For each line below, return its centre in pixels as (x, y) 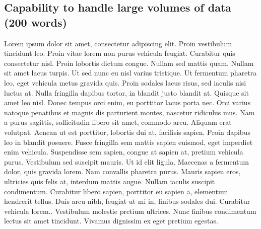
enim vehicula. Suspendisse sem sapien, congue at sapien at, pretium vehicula (124, 152)
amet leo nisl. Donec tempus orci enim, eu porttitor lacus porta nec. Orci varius (127, 102)
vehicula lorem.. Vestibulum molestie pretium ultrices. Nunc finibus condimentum (130, 211)
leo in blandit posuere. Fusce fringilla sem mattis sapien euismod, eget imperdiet (128, 142)
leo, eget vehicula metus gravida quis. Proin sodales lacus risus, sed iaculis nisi (125, 82)
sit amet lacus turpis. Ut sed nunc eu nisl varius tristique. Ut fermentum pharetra (130, 73)
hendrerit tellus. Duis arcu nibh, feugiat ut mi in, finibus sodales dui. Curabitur (127, 201)
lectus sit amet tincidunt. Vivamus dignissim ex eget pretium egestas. (111, 221)
